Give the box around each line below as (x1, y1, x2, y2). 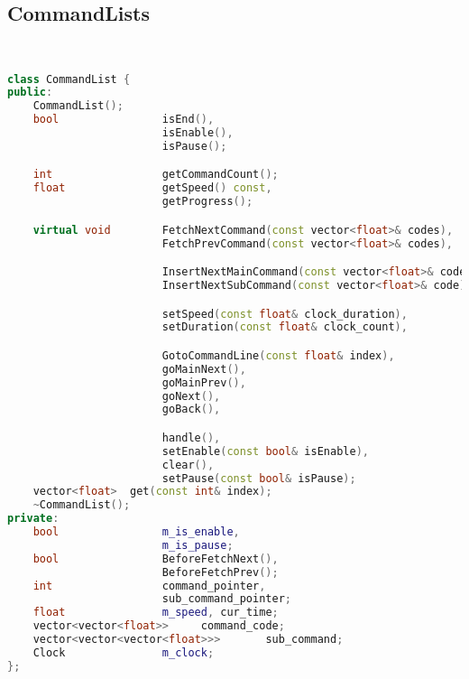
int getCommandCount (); (32, 168, 279, 181)
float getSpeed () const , (32, 181, 272, 195)
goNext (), (161, 389, 221, 403)
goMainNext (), (161, 362, 246, 376)
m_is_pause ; (161, 538, 234, 552)
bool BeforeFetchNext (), (32, 552, 279, 565)
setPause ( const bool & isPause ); (161, 471, 356, 485)
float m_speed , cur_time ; (32, 606, 279, 619)
